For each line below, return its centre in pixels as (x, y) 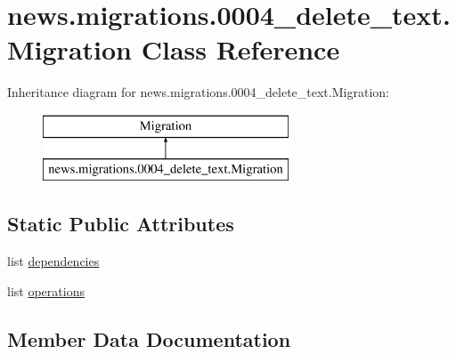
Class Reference (240, 49)
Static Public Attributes (121, 224)
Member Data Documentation (149, 338)
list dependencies (53, 261)
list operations (46, 290)
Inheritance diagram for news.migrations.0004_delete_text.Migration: (198, 92)
